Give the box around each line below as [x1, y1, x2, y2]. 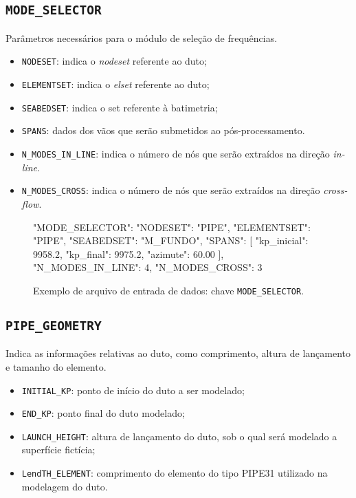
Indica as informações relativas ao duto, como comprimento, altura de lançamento [5, 346, 351, 360]
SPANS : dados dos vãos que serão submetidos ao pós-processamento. [21, 123, 305, 138]
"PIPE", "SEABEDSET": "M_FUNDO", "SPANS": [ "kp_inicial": [33, 233, 309, 248]
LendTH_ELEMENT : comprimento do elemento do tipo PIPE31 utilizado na [21, 466, 328, 480]
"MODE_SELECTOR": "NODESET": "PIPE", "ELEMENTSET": [33, 219, 311, 234]
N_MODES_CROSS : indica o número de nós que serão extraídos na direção [21, 183, 320, 197]
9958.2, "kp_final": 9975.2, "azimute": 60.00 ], [33, 246, 224, 261]
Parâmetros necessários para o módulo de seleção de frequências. [5, 30, 278, 45]
